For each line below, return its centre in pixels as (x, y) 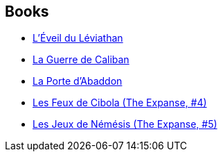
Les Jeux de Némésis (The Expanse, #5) (125, 124)
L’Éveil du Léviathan (78, 38)
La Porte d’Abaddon (78, 81)
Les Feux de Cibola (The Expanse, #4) (120, 103)
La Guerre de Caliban (81, 60)
